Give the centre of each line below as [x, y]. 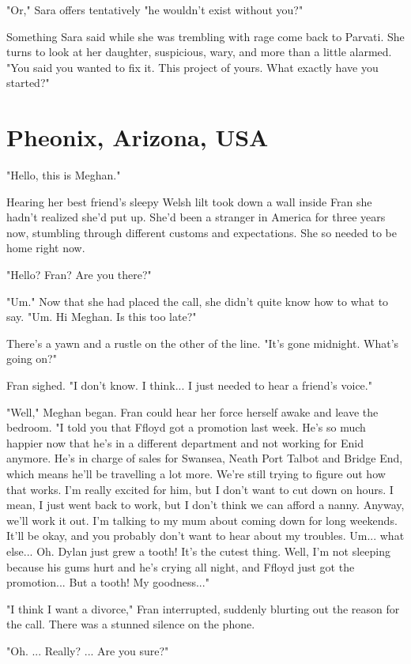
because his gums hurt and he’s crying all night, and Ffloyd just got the [181, 566]
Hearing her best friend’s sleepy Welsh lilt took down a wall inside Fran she [189, 201]
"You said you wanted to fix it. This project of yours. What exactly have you [192, 67]
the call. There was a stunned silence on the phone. [131, 624]
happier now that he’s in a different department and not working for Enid [185, 442]
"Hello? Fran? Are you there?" [79, 275]
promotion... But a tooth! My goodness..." [108, 582]
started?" [28, 83]
